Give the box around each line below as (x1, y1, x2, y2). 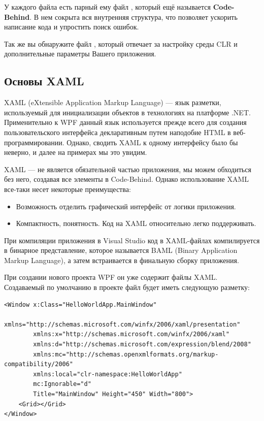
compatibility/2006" (4, 361, 74, 368)
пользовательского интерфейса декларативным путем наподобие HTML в (4, 126, 231, 137)
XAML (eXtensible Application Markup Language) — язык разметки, (4, 97, 221, 108)
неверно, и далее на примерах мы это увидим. (4, 147, 147, 157)
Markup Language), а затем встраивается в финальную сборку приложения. (4, 254, 239, 265)
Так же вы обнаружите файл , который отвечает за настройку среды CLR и (4, 38, 238, 49)
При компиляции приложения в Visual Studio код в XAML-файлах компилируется (4, 235, 260, 245)
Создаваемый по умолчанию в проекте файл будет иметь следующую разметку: (4, 282, 250, 293)
